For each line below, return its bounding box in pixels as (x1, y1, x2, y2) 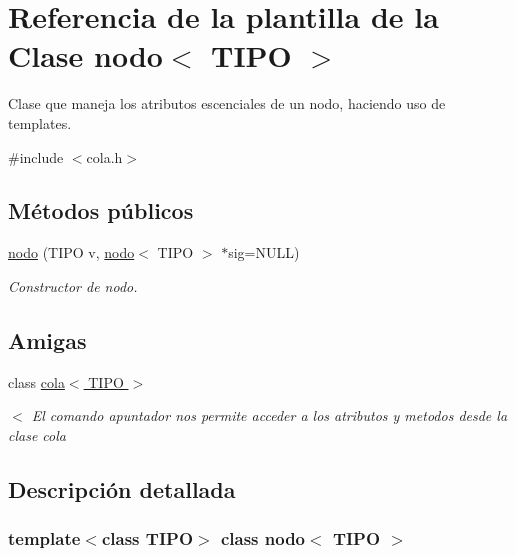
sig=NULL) (228, 242, 300, 263)
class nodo (220, 526, 305, 551)
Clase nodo (8, 35, 163, 76)
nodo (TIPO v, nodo (8, 242, 135, 263)
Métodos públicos (8, 195, 194, 226)
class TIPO (101, 526, 194, 551)
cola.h (86, 146, 123, 167)
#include (8, 146, 64, 167)
